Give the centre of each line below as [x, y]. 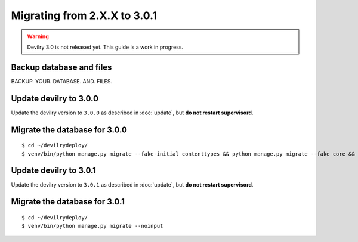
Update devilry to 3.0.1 [54, 171]
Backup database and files [61, 67]
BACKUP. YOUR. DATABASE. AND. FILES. [62, 81]
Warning [38, 36]
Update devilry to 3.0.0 [55, 98]
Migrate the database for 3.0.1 [68, 202]
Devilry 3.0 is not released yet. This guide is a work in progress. [105, 47]
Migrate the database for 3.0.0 [69, 130]
